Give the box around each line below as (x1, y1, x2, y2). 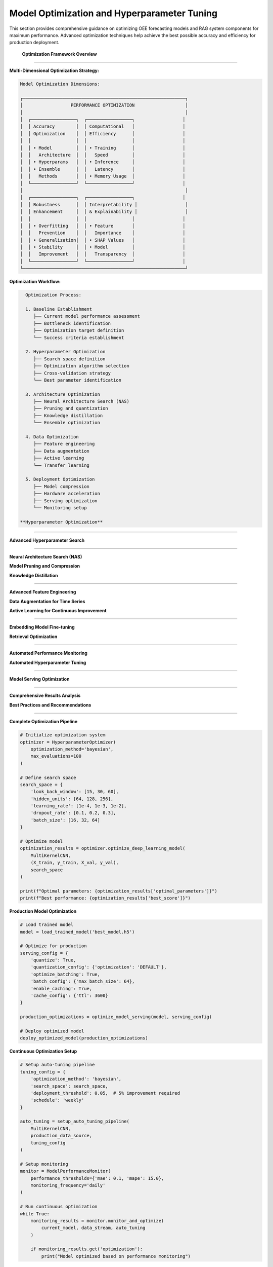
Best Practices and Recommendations (9, 702, 92, 708)
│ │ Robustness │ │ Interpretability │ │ (20, 202, 188, 207)
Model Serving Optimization (9, 676, 70, 682)
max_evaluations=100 (30, 753, 82, 759)
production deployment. (9, 40, 60, 46)
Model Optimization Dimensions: (20, 81, 101, 87)
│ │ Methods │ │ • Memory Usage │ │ (20, 173, 186, 179)
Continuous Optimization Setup (9, 1048, 77, 1054)
